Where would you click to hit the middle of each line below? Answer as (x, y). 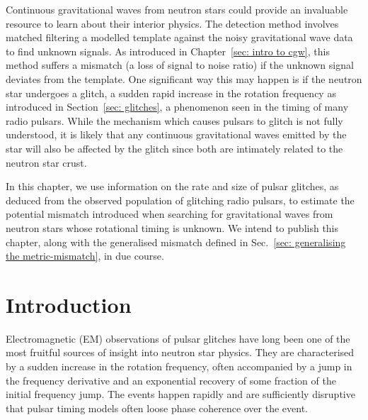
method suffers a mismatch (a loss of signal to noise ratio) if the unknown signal (180, 65)
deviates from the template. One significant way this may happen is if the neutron (184, 78)
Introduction (69, 304)
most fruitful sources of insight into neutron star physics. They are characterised (180, 352)
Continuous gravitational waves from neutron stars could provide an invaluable (177, 9)
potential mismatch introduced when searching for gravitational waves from (169, 214)
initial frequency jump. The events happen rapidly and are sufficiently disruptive (180, 394)
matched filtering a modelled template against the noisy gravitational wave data (179, 37)
